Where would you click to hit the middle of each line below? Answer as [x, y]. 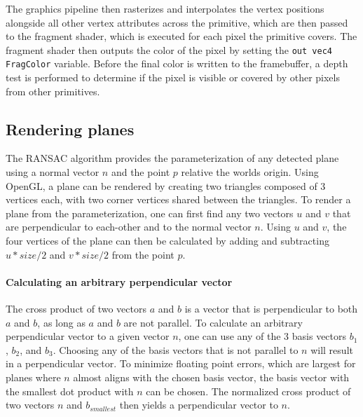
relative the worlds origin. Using [250, 172]
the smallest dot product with [70, 391]
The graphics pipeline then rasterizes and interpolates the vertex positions [165, 8]
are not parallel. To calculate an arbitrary [213, 322]
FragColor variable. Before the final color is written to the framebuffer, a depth [177, 63]
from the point [143, 254]
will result [332, 349]
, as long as [61, 322]
